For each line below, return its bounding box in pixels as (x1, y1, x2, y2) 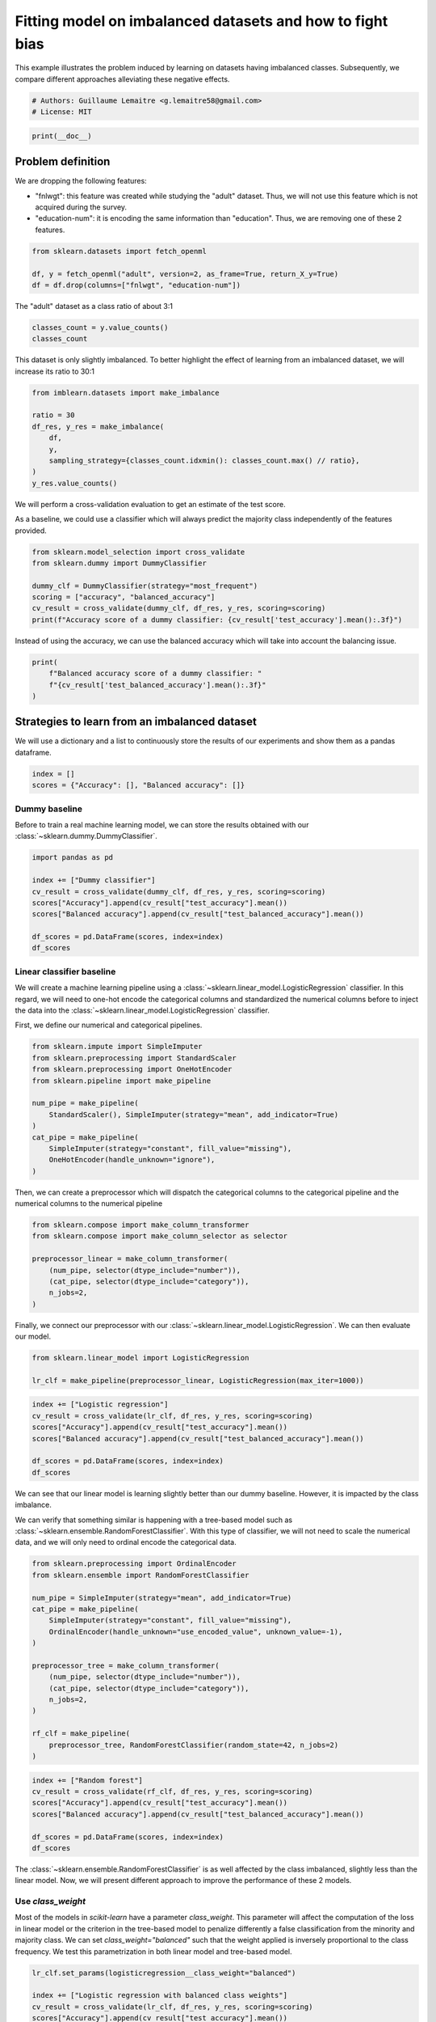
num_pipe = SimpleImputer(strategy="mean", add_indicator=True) (31, 1593, 292, 1602)
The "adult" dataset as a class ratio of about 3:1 (15, 301, 174, 311)
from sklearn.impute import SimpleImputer (31, 1042, 203, 1051)
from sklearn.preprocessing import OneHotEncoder (31, 1064, 233, 1074)
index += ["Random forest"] (31, 1775, 143, 1785)
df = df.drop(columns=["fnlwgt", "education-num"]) (31, 280, 241, 290)
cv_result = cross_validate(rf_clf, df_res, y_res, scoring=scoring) (31, 1787, 313, 1796)
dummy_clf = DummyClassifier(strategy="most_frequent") (31, 581, 258, 590)
